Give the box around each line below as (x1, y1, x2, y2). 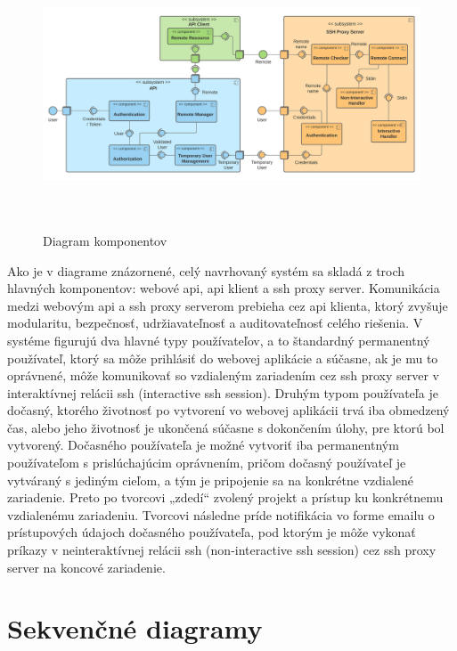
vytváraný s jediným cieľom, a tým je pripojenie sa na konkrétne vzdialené (7, 470, 414, 489)
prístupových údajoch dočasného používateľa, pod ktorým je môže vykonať (7, 523, 416, 541)
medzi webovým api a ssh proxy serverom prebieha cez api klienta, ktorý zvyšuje (7, 296, 448, 314)
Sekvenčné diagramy (7, 610, 263, 647)
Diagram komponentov (43, 231, 167, 249)
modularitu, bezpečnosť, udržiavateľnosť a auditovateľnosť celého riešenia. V (7, 313, 423, 332)
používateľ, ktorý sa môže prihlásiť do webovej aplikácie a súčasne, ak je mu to (7, 348, 438, 367)
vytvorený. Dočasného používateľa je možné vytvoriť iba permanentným (7, 435, 399, 454)
